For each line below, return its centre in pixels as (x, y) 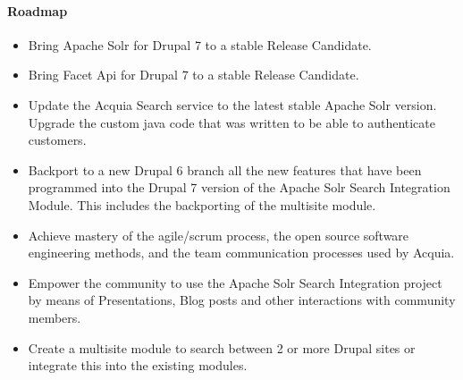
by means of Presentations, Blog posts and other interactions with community (242, 300)
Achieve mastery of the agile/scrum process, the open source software (219, 235)
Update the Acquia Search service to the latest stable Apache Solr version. (232, 104)
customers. (57, 140)
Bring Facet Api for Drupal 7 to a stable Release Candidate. (194, 75)
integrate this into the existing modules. (138, 365)
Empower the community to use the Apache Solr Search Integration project (235, 282)
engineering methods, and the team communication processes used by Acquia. (241, 253)
